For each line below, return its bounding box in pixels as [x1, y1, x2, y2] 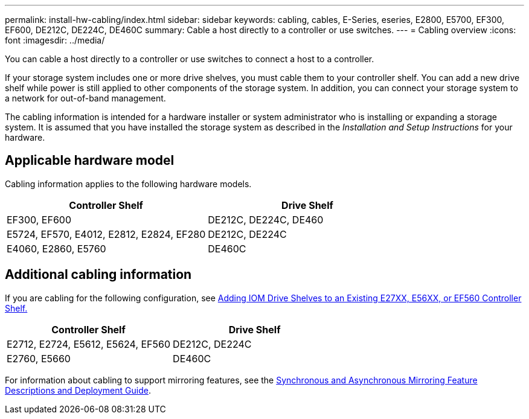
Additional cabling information [5, 267, 192, 283]
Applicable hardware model [5, 153, 175, 168]
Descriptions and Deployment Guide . [5, 385, 151, 395]
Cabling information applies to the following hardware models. [5, 178, 252, 189]
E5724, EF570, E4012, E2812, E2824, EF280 [7, 228, 206, 240]
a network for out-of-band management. [5, 93, 166, 103]
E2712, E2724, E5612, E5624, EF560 [7, 337, 171, 350]
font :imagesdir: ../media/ [5, 35, 105, 45]
